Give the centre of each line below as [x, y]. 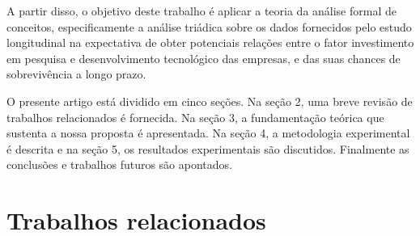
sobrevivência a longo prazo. [76, 74]
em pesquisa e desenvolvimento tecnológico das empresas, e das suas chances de [204, 58]
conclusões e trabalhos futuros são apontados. [119, 164]
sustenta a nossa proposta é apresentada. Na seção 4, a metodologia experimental [208, 133]
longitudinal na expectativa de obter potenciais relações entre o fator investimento [210, 42]
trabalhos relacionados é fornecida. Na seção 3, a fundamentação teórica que [195, 117]
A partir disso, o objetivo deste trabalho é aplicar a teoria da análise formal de [202, 11]
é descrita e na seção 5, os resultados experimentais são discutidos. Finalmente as [208, 148]
